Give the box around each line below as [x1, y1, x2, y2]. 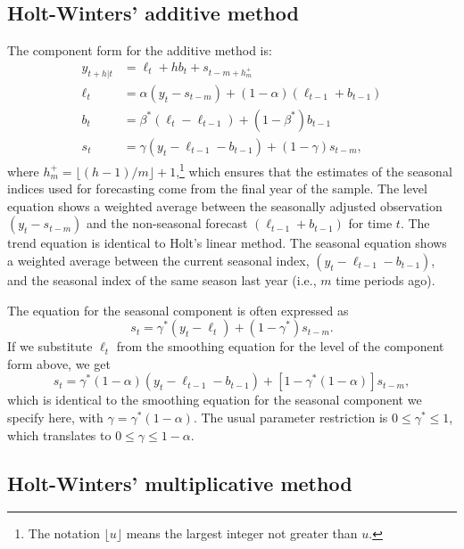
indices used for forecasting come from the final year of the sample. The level [7, 179, 427, 198]
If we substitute [7, 337, 93, 356]
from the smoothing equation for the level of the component [116, 337, 444, 356]
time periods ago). [336, 270, 435, 289]
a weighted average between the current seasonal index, [7, 250, 310, 269]
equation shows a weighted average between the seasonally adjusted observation [7, 196, 443, 215]
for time [348, 214, 393, 233]
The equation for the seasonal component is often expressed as [7, 300, 349, 319]
